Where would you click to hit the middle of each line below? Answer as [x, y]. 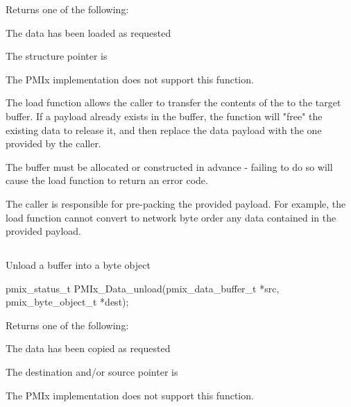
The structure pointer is [57, 56]
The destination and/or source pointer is [92, 372]
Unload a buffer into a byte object [78, 265]
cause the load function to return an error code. [107, 180]
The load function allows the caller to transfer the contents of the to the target [173, 102]
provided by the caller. [53, 143]
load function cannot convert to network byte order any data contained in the [171, 217]
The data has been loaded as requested [88, 32]
